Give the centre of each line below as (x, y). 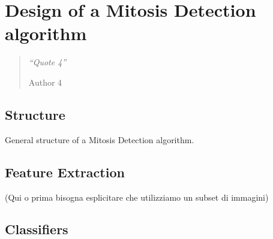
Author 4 (45, 82)
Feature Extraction (65, 172)
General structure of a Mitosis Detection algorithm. (100, 139)
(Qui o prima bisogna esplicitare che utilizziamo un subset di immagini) (137, 197)
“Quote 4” (47, 62)
